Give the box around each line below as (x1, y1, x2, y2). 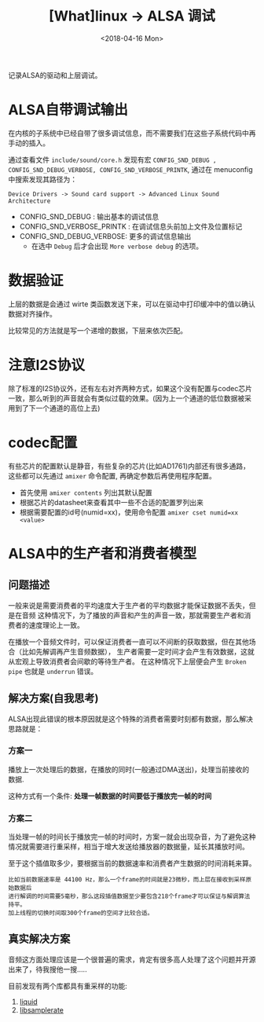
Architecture (8, 197, 51, 205)
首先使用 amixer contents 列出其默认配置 (19, 488, 153, 497)
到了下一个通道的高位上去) (14, 403, 101, 412)
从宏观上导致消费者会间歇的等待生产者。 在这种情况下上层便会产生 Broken (8, 657, 247, 666)
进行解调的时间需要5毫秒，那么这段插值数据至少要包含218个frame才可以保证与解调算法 (8, 892, 251, 900)
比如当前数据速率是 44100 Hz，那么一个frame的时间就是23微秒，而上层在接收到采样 (8, 876, 246, 884)
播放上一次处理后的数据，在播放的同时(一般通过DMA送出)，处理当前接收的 (8, 764, 250, 774)
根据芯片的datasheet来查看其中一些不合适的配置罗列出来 (19, 497, 204, 507)
